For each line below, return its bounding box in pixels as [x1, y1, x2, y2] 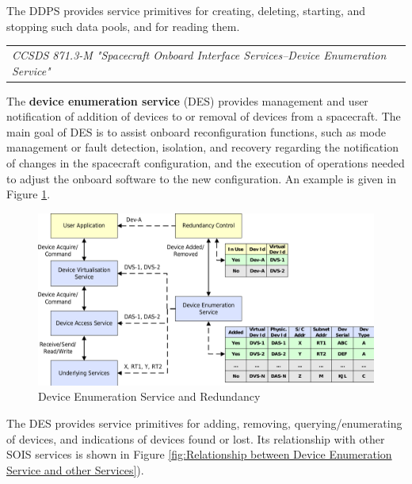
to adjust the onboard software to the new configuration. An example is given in [6, 170, 396, 186]
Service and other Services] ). [6, 461, 144, 478]
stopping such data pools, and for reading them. [6, 17, 240, 34]
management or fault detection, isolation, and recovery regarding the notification [6, 139, 399, 156]
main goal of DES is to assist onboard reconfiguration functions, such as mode [6, 123, 387, 140]
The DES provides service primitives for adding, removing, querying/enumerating [6, 414, 402, 431]
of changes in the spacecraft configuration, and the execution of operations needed [6, 155, 405, 171]
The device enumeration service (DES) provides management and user [6, 92, 368, 109]
